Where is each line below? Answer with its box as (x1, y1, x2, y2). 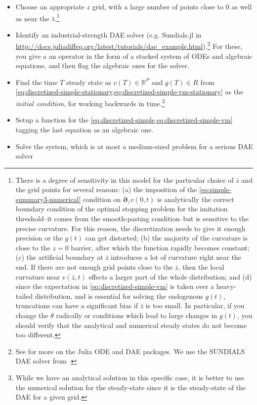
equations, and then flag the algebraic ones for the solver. (15, 60, 189, 71)
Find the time (15, 77, 58, 87)
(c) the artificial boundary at (15, 252, 103, 262)
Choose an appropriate (15, 1, 85, 11)
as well (231, 1, 252, 11)
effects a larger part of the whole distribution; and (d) (88, 271, 252, 282)
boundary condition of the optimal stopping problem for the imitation (15, 203, 228, 214)
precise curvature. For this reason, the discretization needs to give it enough (15, 223, 246, 233)
